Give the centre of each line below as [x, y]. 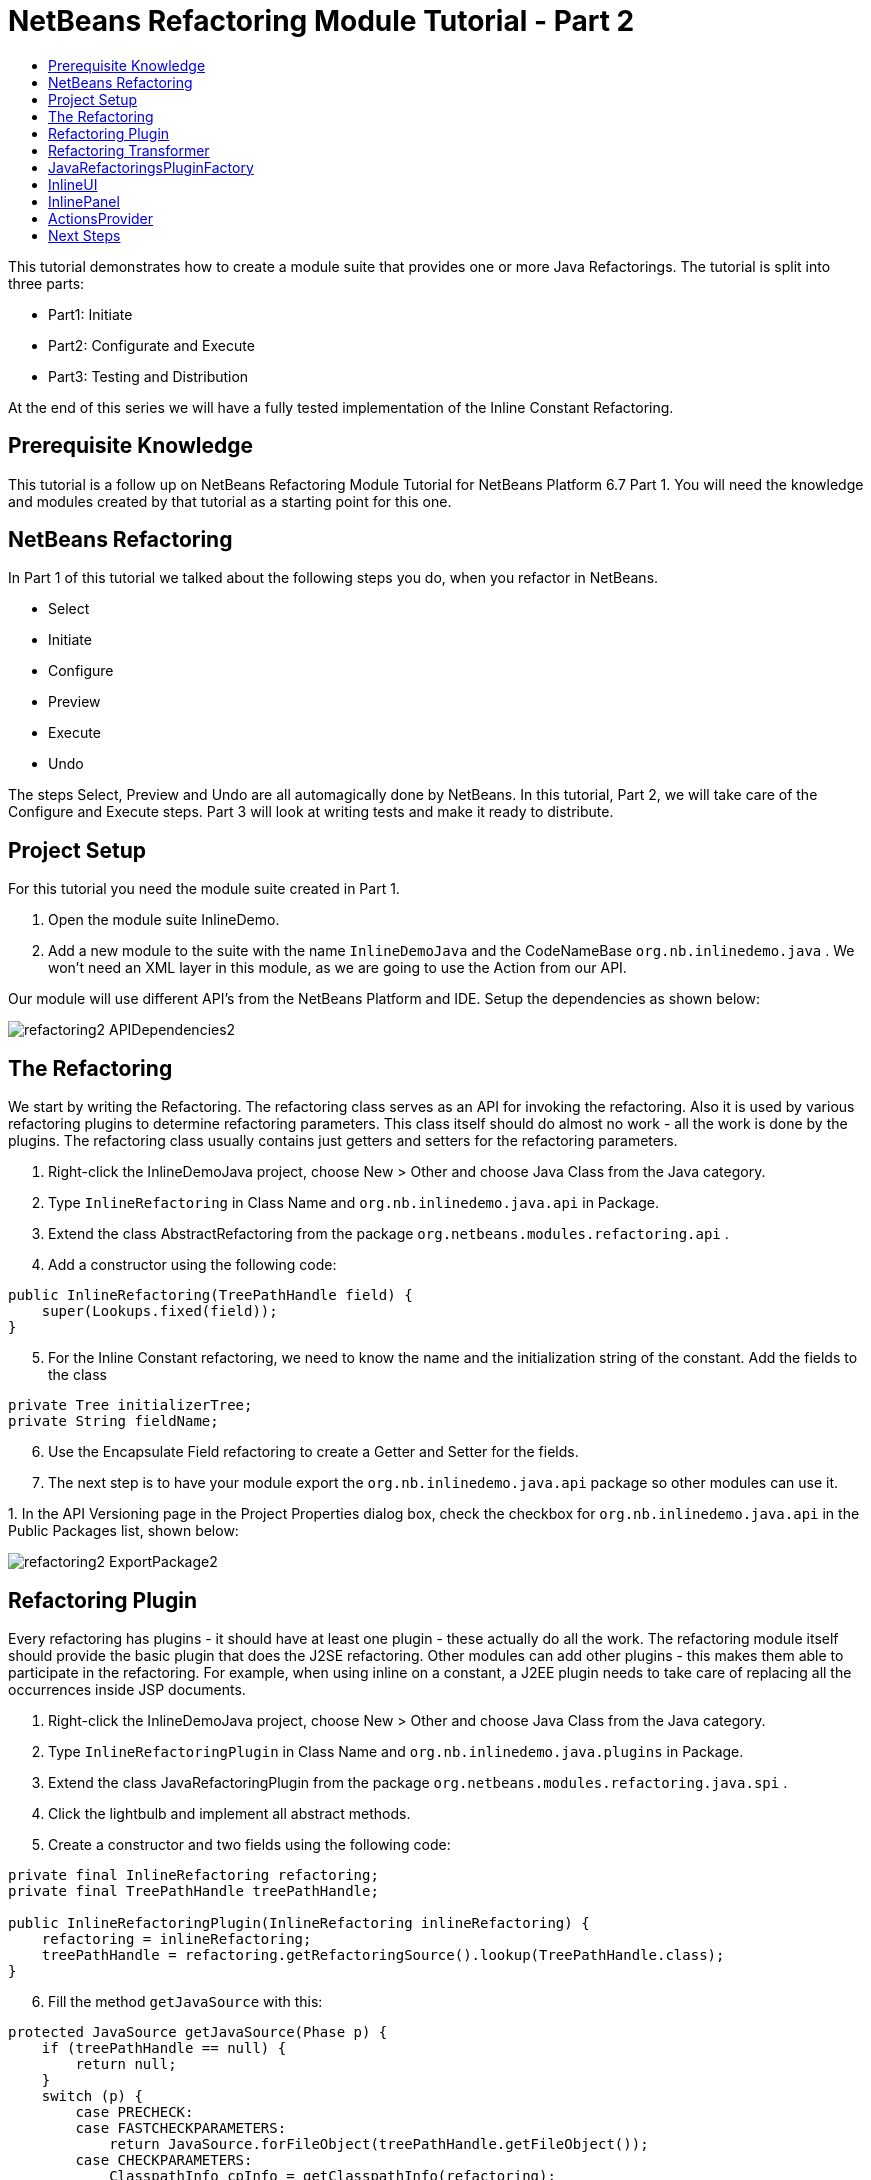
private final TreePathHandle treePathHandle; [193, 1890]
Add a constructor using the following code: [192, 1265]
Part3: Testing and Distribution [148, 376]
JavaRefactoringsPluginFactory [151, 167]
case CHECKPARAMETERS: [164, 2159]
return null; [126, 2063]
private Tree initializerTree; [130, 1405]
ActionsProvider [101, 218]
